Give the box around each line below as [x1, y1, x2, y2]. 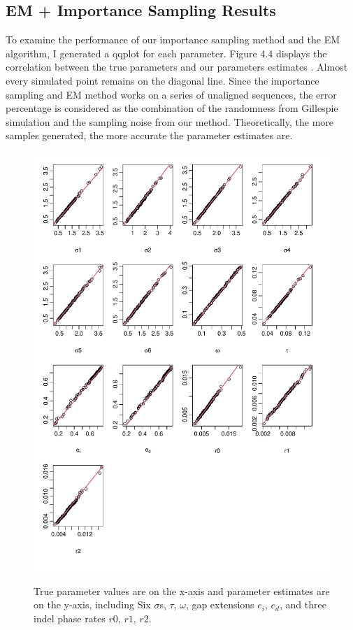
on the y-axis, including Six [34, 597, 151, 612]
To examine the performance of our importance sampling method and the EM [6, 32, 340, 47]
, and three [280, 597, 326, 612]
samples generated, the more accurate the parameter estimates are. [6, 128, 293, 143]
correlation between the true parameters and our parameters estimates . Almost [6, 59, 348, 74]
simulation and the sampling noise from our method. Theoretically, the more [6, 114, 334, 129]
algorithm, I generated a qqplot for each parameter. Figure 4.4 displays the [6, 45, 327, 60]
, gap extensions [185, 597, 254, 612]
